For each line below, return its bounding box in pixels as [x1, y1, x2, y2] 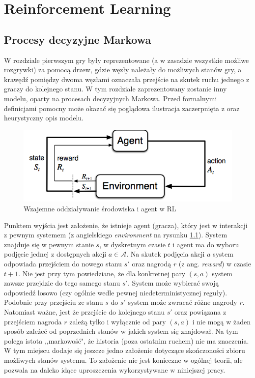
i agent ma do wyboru [172, 239, 239, 249]
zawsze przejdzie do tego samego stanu [4, 278, 120, 288]
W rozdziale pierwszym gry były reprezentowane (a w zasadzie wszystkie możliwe [4, 55, 249, 65]
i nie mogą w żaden [192, 316, 251, 326]
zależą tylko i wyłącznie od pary [69, 316, 166, 326]
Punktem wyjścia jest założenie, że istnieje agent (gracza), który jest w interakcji [4, 220, 248, 230]
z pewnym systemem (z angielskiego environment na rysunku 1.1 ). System [4, 230, 227, 240]
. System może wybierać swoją [127, 278, 219, 288]
